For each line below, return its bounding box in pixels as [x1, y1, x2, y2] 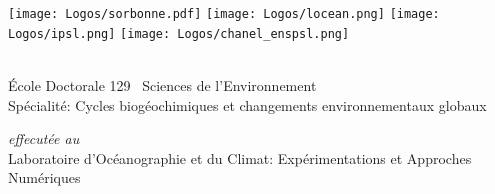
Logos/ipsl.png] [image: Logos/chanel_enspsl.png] [8, 26, 350, 41]
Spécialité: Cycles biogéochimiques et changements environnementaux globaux [8, 94, 487, 115]
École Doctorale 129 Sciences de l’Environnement [8, 74, 317, 95]
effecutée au [8, 128, 80, 149]
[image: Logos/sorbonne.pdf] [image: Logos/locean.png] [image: [8, 7, 440, 21]
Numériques [8, 167, 81, 188]
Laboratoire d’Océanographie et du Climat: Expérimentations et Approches [8, 147, 472, 168]
